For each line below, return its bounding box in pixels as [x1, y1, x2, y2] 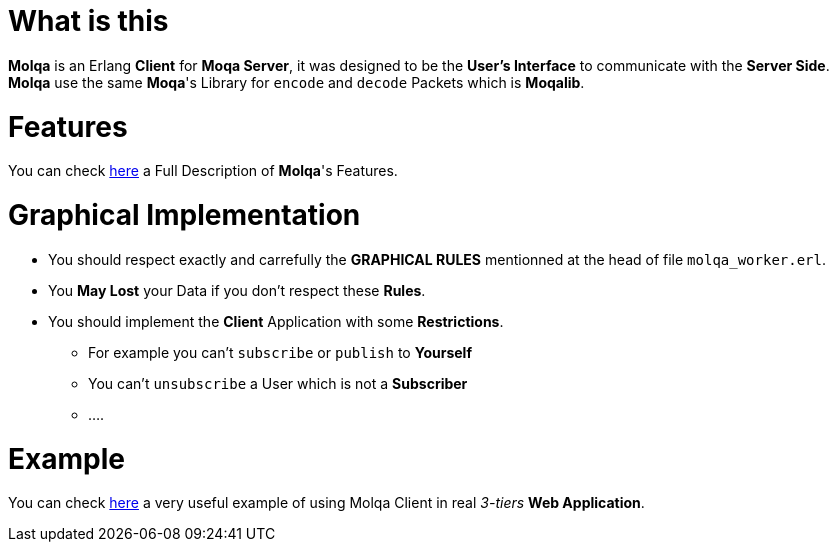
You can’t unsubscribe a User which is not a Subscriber [88, 374, 468, 392]
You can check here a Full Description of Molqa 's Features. [8, 162, 398, 180]
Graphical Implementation [8, 198, 361, 232]
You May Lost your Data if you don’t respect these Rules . [48, 281, 426, 299]
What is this [8, 4, 169, 38]
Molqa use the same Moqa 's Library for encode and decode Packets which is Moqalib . [8, 73, 585, 91]
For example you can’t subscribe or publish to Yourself [88, 343, 472, 361]
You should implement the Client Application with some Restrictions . [48, 312, 504, 330]
